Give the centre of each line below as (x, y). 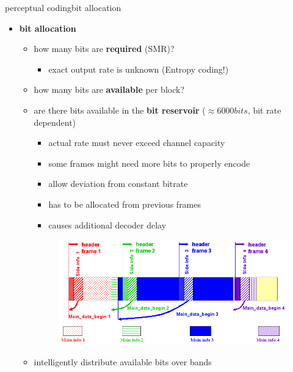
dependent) (55, 122)
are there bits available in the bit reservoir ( (120, 110)
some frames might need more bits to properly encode (149, 163)
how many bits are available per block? (109, 89)
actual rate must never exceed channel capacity (137, 143)
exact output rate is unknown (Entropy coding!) (139, 69)
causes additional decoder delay (107, 224)
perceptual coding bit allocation (63, 7)
